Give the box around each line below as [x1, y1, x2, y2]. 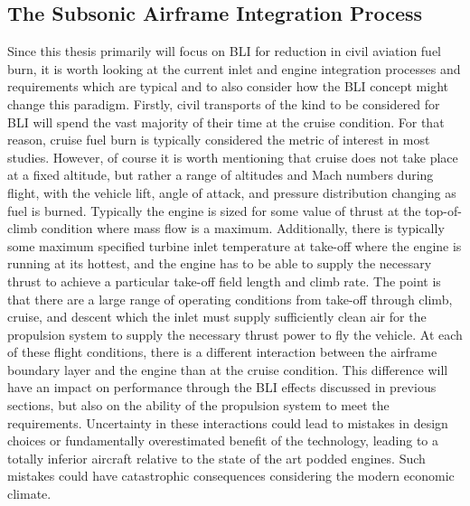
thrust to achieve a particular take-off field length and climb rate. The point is [7, 271, 441, 290]
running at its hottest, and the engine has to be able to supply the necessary [7, 254, 432, 273]
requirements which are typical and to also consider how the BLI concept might [7, 77, 449, 96]
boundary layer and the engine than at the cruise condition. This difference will [7, 360, 448, 379]
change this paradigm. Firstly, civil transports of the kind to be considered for [7, 94, 440, 113]
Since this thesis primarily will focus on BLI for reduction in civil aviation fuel [7, 42, 442, 61]
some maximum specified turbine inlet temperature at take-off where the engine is [7, 236, 462, 255]
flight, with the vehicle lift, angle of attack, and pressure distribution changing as [7, 183, 456, 201]
